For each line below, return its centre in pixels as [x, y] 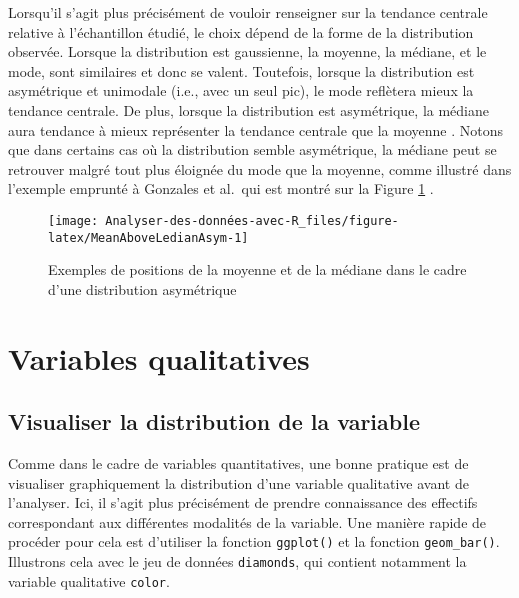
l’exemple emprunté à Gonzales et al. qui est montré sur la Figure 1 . [221, 188]
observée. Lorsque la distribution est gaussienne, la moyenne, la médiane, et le [247, 51]
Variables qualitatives [159, 357]
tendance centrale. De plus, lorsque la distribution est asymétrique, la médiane [249, 109]
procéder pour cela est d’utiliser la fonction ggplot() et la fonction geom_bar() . [254, 541]
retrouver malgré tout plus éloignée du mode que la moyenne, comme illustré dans [260, 168]
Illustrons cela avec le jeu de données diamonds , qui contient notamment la [237, 561]
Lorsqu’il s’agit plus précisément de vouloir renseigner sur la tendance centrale [248, 12]
